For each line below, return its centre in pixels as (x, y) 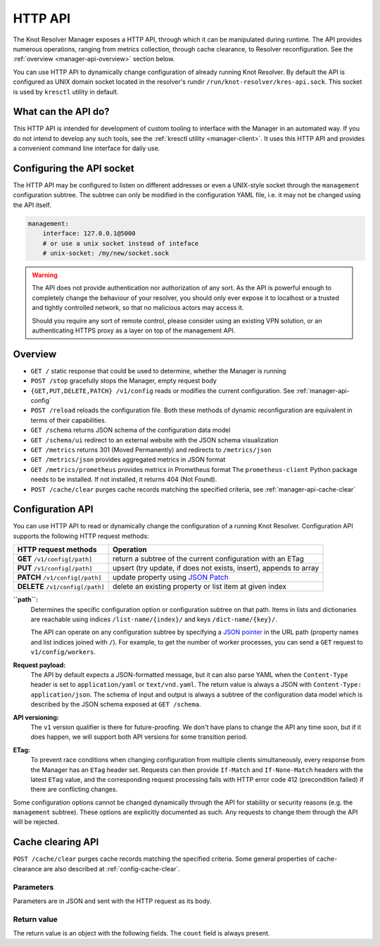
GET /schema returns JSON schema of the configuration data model (131, 430)
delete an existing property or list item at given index (199, 587)
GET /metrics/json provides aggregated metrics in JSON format (128, 460)
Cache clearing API (56, 842)
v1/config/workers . (63, 652)
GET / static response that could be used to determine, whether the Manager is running (158, 371)
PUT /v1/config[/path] (55, 568)
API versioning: (36, 717)
